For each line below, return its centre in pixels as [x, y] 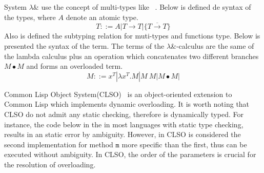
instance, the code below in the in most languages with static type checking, [124, 124]
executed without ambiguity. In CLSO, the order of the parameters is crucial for [130, 154]
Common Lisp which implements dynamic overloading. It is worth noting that [127, 104]
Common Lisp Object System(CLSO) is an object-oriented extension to [118, 94]
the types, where [30, 17]
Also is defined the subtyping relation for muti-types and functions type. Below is [132, 36]
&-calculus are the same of [212, 46]
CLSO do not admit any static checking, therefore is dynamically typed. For [124, 114]
